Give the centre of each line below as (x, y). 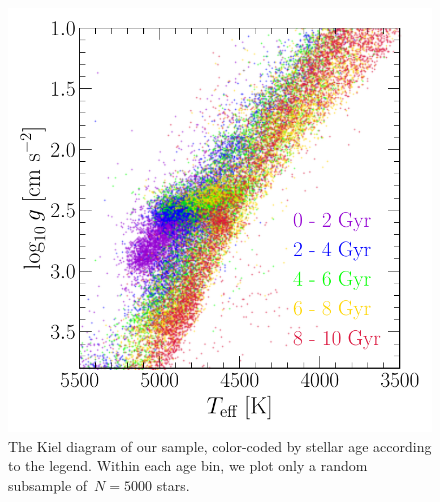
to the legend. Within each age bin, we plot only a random (188, 465)
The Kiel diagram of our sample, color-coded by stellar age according (220, 445)
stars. (173, 484)
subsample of (48, 484)
